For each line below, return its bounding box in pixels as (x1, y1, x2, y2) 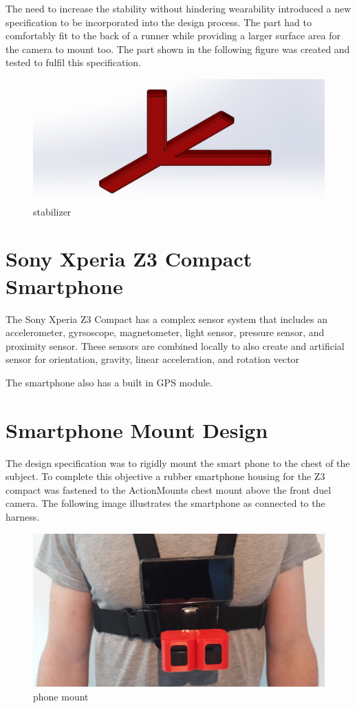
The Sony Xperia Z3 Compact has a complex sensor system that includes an (6, 311, 327, 326)
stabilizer (33, 204, 72, 218)
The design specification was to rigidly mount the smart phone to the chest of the (6, 455, 350, 470)
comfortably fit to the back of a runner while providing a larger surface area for (6, 28, 340, 43)
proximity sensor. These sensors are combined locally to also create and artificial (6, 338, 345, 353)
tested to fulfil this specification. (6, 55, 142, 70)
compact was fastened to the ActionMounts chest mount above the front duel (6, 482, 332, 497)
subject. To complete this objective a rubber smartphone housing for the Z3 (6, 469, 325, 483)
